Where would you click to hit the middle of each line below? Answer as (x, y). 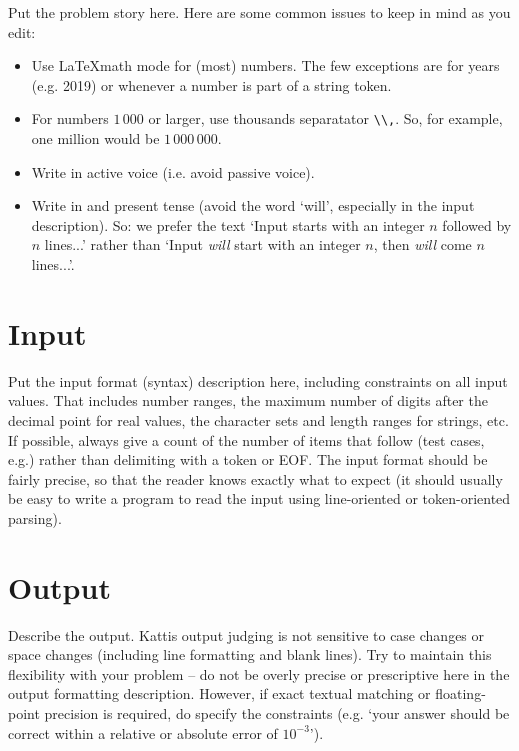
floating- (460, 693)
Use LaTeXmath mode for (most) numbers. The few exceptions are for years (265, 65)
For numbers (70, 118)
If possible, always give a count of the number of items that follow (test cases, (246, 439)
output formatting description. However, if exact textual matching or (219, 693)
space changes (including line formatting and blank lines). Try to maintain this (250, 654)
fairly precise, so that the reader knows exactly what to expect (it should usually (255, 478)
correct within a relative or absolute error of (143, 732)
